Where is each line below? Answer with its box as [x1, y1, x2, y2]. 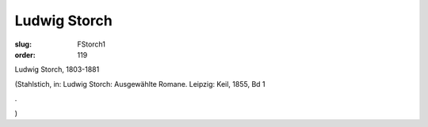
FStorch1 [77, 39, 106, 49]
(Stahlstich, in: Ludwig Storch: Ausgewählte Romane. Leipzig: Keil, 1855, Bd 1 [14, 79, 266, 88]
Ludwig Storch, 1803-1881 [14, 65, 100, 74]
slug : [14, 39, 32, 49]
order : [14, 50, 36, 59]
